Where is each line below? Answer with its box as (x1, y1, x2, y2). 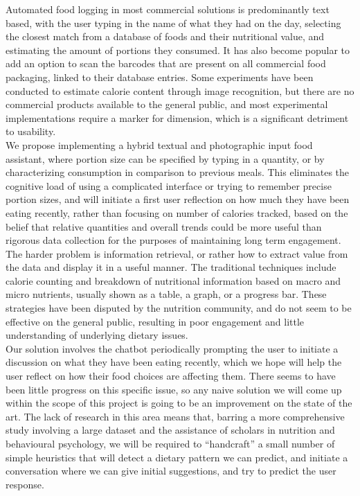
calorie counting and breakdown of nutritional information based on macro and (6, 273, 341, 287)
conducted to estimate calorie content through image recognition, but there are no (6, 83, 354, 98)
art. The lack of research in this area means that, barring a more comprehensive (6, 409, 345, 423)
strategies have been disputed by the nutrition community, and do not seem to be (6, 301, 352, 315)
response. (6, 477, 44, 491)
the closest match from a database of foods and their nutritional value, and (6, 29, 325, 44)
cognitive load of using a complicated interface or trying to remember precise (6, 178, 332, 193)
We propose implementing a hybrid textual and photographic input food (6, 137, 313, 152)
